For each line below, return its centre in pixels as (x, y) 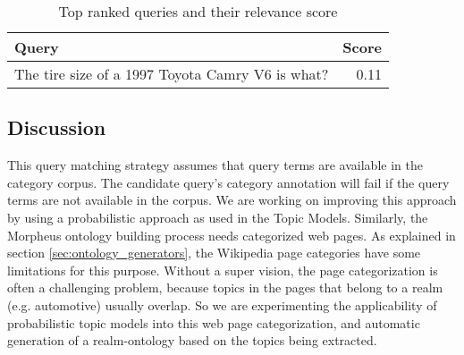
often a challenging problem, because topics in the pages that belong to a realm (225, 287)
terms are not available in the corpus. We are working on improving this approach (232, 200)
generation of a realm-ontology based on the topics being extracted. (192, 340)
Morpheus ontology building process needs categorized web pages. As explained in (232, 235)
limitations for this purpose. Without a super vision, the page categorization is (223, 270)
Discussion (57, 127)
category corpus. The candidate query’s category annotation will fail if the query (228, 182)
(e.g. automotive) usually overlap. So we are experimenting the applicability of (222, 304)
